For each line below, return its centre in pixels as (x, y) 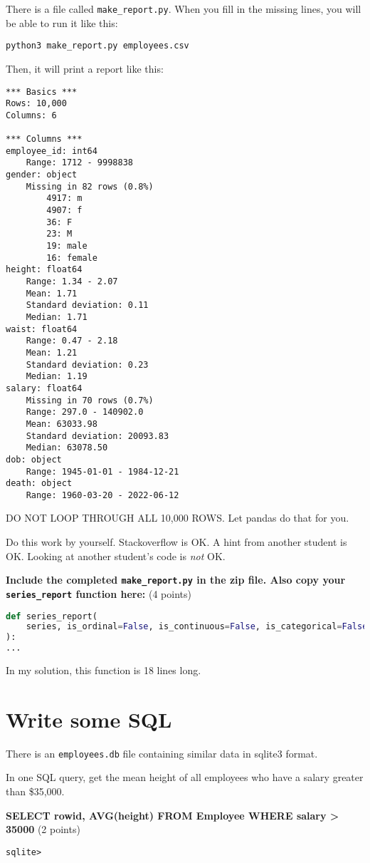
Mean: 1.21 (52, 352)
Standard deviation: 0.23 (87, 365)
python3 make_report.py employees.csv (97, 46)
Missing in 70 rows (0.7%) (90, 400)
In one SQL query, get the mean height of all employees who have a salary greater (185, 777)
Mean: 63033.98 (62, 424)
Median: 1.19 (57, 377)
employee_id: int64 (52, 151)
